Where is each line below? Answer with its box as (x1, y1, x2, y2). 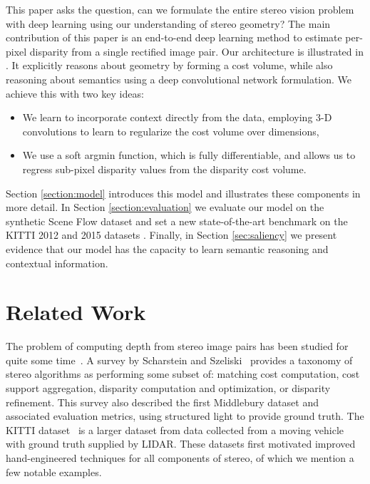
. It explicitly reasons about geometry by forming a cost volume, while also (6, 58, 333, 73)
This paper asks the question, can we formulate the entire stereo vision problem (6, 2, 354, 16)
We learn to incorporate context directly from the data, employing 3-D (22, 110, 332, 125)
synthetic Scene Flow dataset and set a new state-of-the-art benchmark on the (6, 213, 348, 228)
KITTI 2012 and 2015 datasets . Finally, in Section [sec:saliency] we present (6, 227, 337, 242)
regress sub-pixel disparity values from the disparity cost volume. (22, 161, 307, 176)
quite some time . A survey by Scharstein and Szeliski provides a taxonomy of (6, 352, 353, 367)
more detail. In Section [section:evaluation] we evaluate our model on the (6, 200, 324, 215)
